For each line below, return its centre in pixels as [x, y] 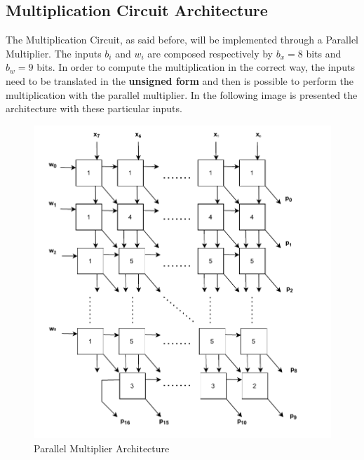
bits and [324, 53]
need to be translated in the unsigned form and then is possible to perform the [180, 80]
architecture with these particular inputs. [94, 108]
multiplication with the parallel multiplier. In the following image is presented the [182, 94]
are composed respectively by [210, 53]
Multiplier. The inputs [54, 53]
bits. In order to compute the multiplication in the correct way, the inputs [196, 67]
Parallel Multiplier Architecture [102, 448]
